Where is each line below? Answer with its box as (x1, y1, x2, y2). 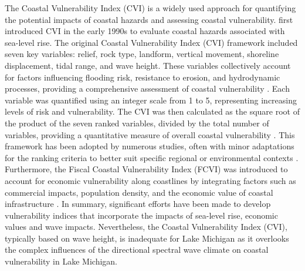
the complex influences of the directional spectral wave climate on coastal (5, 243, 269, 256)
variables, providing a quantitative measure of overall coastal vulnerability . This (5, 128, 295, 140)
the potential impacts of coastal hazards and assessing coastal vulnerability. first (5, 13, 293, 25)
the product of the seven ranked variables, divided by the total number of (5, 116, 269, 129)
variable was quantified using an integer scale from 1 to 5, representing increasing (5, 93, 297, 106)
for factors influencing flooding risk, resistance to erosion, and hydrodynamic (5, 71, 280, 83)
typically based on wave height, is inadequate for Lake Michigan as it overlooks (5, 232, 289, 244)
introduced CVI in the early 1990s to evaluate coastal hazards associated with (5, 25, 285, 37)
